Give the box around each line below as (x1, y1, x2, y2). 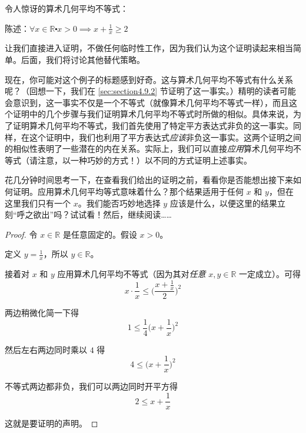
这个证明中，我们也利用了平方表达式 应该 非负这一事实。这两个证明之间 (29, 131, 301, 143)
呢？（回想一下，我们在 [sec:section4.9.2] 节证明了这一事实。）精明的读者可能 (5, 85, 296, 97)
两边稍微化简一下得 (5, 307, 79, 319)
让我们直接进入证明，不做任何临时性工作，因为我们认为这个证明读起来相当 (5, 42, 293, 54)
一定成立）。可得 (239, 268, 301, 280)
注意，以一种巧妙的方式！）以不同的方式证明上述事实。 (37, 154, 252, 166)
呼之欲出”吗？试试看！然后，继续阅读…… (16, 208, 172, 221)
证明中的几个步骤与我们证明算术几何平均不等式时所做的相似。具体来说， (12, 108, 293, 120)
